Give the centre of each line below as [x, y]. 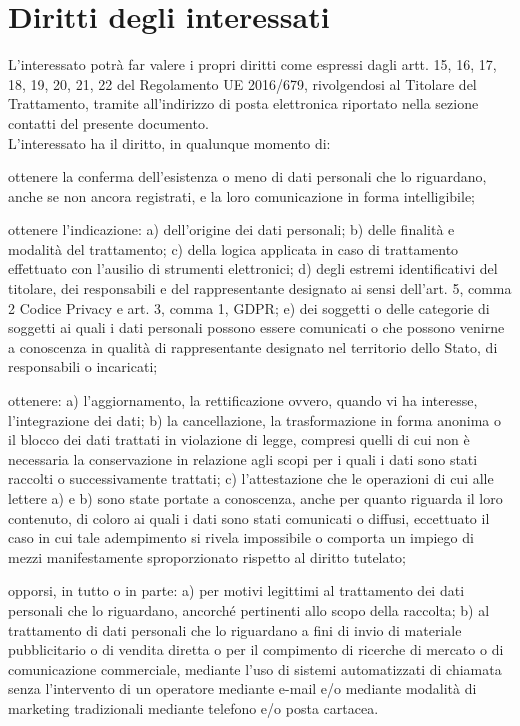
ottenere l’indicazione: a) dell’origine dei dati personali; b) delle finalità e [231, 229]
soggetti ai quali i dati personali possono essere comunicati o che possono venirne [256, 327]
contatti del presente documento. [108, 122]
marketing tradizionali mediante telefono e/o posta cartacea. [193, 707]
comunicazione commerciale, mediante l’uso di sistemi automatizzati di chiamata [255, 668]
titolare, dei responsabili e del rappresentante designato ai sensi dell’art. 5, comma [260, 288]
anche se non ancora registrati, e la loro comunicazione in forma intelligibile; [242, 195]
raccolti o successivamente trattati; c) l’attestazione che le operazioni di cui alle [251, 478]
